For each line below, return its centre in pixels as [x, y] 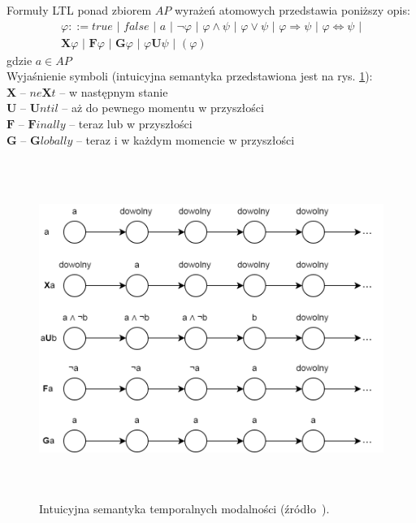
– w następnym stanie [114, 91]
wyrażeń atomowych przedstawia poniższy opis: [292, 10]
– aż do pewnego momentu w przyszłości [163, 108]
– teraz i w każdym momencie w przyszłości [185, 139]
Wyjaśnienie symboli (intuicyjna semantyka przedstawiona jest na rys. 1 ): [190, 76]
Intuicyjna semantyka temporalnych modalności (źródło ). [184, 508]
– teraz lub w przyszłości [131, 124]
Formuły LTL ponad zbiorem [79, 10]
